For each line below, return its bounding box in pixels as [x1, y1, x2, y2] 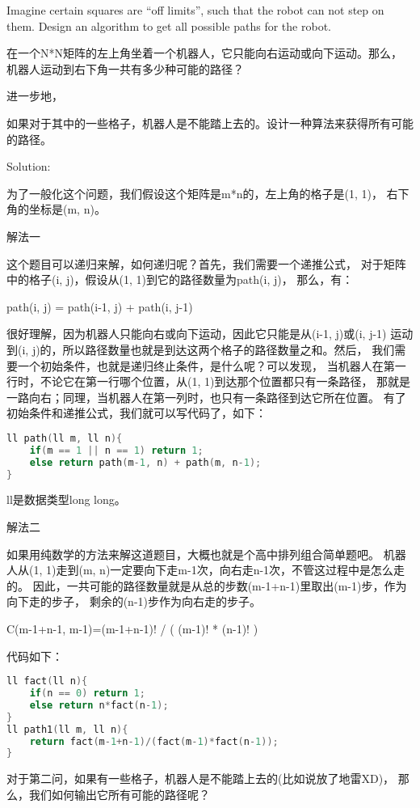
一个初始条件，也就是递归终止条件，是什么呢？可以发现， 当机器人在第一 [17, 357, 406, 374]
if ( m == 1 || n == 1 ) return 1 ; [29, 444, 204, 456]
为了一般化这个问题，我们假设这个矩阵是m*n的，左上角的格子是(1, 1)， [6, 184, 383, 201]
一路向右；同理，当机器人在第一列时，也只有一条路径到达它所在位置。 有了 [6, 388, 406, 405]
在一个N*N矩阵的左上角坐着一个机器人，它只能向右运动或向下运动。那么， [6, 44, 402, 61]
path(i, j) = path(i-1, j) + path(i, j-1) [6, 298, 193, 315]
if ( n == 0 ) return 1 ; [29, 687, 145, 699]
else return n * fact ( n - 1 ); [29, 699, 169, 711]
